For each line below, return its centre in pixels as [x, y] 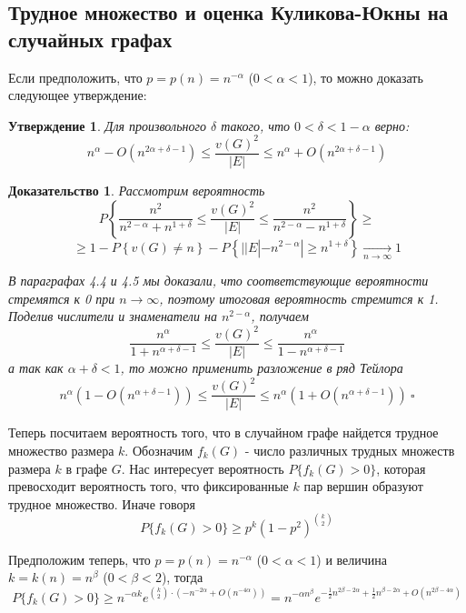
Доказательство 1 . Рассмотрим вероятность [137, 190]
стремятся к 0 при [62, 298]
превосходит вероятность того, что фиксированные [149, 486]
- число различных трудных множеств [350, 451]
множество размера [61, 451]
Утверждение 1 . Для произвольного [107, 125]
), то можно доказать [366, 77]
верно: [392, 125]
